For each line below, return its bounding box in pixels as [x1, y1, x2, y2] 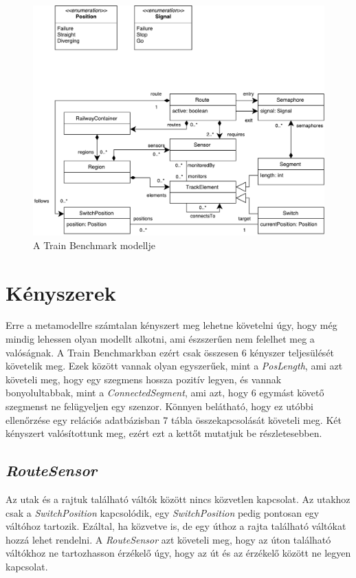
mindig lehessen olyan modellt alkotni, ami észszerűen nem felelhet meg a [5, 332, 315, 346]
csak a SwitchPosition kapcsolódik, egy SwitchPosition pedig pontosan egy [5, 505, 320, 520]
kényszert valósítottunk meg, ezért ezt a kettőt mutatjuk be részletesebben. [5, 426, 322, 440]
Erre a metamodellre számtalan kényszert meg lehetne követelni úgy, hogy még [5, 318, 337, 332]
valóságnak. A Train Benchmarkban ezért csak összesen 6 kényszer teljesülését [5, 345, 335, 359]
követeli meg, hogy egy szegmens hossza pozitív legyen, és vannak [5, 372, 282, 386]
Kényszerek [5, 278, 116, 306]
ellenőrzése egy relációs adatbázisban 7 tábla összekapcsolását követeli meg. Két [5, 412, 342, 427]
